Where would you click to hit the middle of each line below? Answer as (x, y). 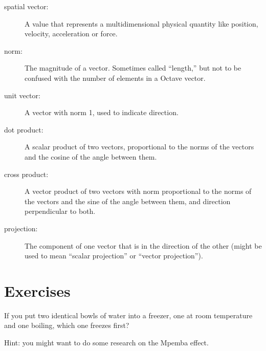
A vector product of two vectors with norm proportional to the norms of (138, 191)
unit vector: (22, 95)
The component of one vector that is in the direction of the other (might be (143, 245)
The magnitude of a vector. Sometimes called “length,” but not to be (133, 68)
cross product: (26, 174)
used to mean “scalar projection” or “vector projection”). (114, 256)
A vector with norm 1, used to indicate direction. (102, 112)
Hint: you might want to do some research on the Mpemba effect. (106, 342)
